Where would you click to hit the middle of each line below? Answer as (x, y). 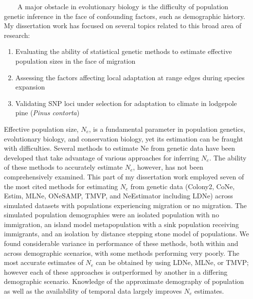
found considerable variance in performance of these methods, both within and (121, 243)
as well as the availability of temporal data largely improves (93, 291)
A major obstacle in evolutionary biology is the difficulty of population (123, 6)
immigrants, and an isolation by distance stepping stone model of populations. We (126, 234)
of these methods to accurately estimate (63, 167)
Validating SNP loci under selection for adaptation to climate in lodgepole (126, 103)
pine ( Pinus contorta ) (47, 113)
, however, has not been (168, 167)
